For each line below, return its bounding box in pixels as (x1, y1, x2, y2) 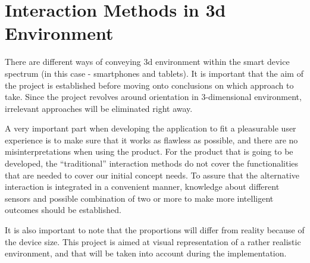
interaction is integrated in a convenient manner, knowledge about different (5, 180, 280, 193)
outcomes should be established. (5, 203, 121, 216)
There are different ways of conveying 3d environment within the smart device (5, 55, 290, 68)
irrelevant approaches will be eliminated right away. (5, 102, 193, 114)
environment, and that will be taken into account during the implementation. (5, 247, 287, 259)
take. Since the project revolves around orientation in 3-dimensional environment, (5, 90, 302, 103)
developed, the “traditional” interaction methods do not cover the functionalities (5, 157, 299, 170)
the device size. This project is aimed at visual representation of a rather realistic (5, 235, 301, 248)
